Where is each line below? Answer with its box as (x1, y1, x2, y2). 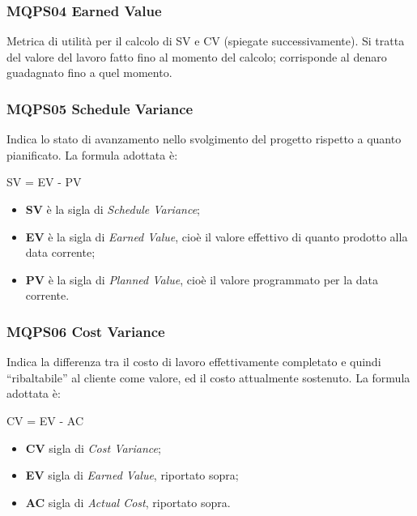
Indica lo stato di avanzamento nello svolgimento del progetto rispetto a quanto (6, 130, 402, 147)
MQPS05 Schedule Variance (6, 98, 194, 118)
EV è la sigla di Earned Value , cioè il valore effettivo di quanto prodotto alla (25, 228, 408, 245)
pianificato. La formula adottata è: (6, 146, 178, 163)
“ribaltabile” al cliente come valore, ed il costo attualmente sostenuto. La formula (6, 369, 411, 386)
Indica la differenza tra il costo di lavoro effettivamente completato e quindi (6, 353, 381, 370)
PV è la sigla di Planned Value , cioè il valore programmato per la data (25, 271, 379, 288)
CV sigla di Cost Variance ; (25, 439, 161, 456)
